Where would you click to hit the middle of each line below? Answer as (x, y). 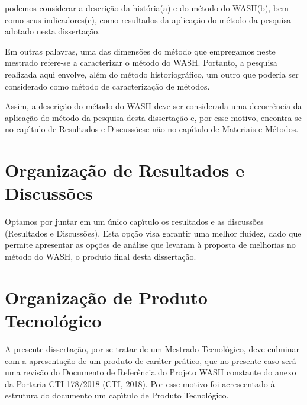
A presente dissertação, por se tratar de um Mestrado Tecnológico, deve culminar (152, 348)
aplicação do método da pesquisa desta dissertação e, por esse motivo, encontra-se (153, 117)
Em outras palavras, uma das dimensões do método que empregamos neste (140, 51)
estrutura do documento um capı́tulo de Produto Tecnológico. (117, 395)
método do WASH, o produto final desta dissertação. (101, 256)
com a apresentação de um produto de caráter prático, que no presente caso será (151, 360)
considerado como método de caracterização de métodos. (107, 86)
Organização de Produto (106, 297)
